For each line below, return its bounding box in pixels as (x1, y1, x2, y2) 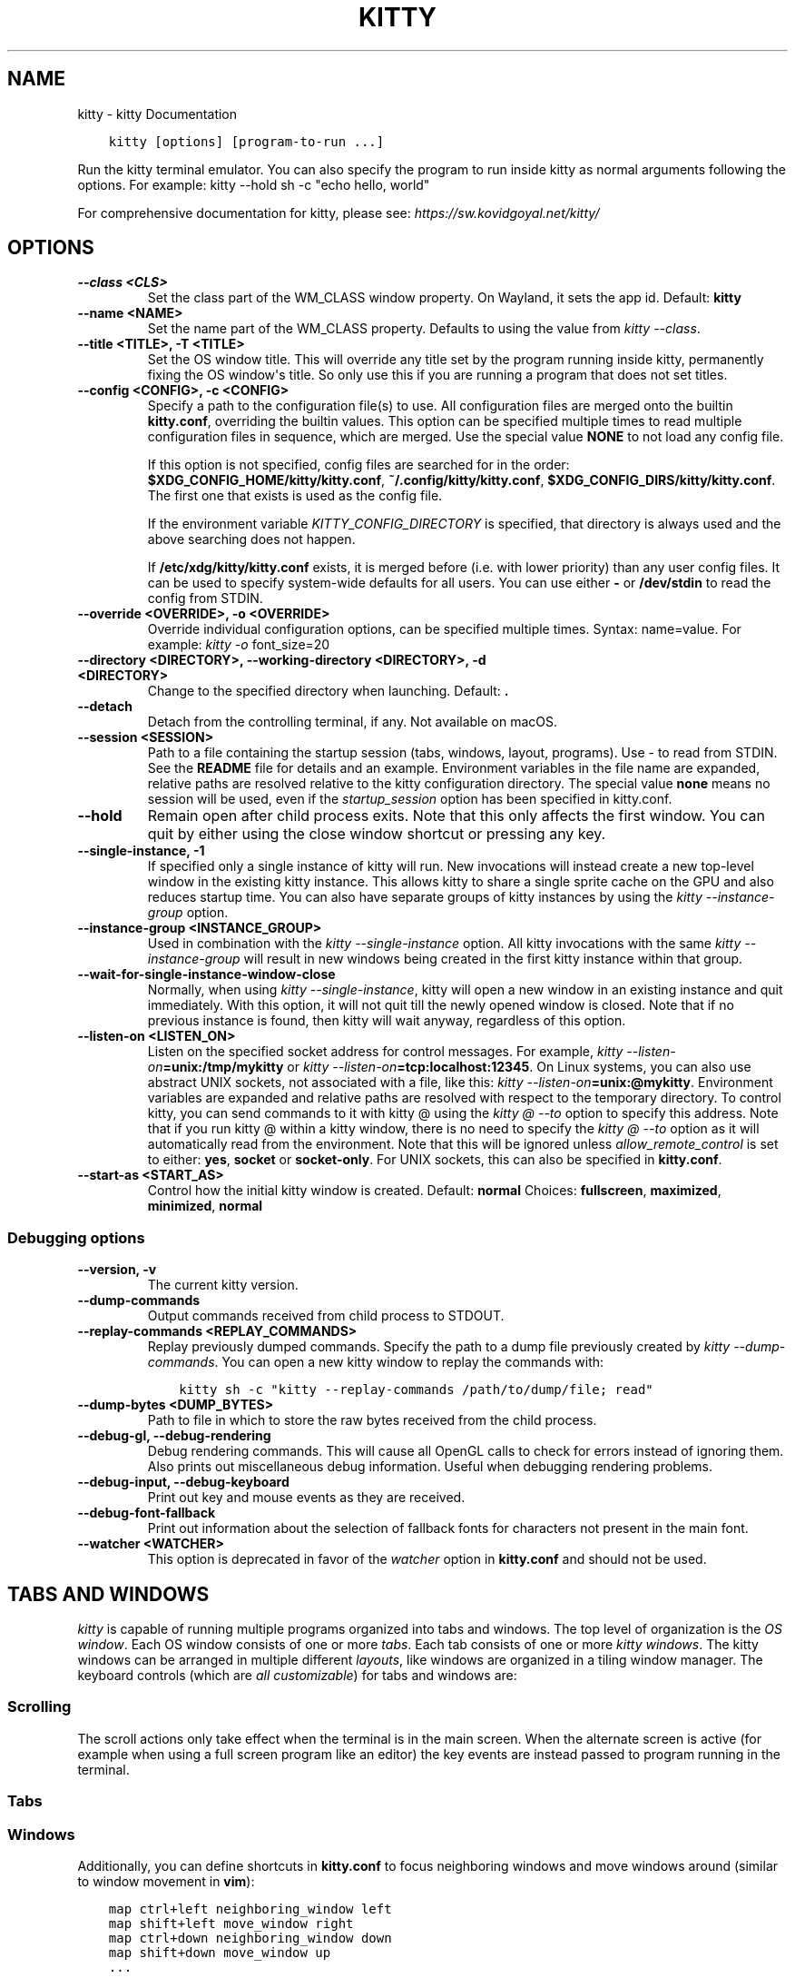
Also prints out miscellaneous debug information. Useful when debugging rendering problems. (147, 1459, 713, 1475)
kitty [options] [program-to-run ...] (108, 134, 385, 149)
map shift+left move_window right (108, 1915, 354, 1931)
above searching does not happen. (147, 531, 356, 548)
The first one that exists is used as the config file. (147, 488, 443, 504)
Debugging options (7, 1228, 145, 1247)
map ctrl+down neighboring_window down (108, 1930, 392, 1945)
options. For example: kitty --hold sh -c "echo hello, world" (77, 176, 430, 193)
